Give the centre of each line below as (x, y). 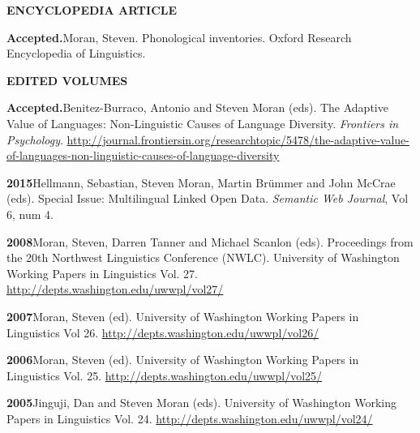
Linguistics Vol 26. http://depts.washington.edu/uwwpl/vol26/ (163, 332)
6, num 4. (30, 214)
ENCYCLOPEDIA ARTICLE (92, 10)
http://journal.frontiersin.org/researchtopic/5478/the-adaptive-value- (238, 139)
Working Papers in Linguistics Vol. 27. (103, 273)
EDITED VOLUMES (67, 80)
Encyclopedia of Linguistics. (76, 53)
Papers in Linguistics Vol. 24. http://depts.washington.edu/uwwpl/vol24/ (190, 418)
